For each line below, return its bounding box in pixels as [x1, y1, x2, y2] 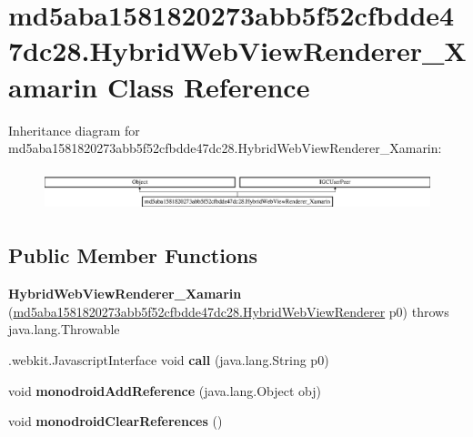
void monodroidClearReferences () [8, 412, 223, 431]
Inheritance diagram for [8, 120, 140, 139]
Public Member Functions [8, 241, 257, 269]
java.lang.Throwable [8, 320, 120, 339]
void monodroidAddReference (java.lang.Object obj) [8, 381, 322, 400]
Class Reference [106, 67, 310, 105]
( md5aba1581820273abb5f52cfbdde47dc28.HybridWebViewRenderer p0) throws [8, 301, 449, 320]
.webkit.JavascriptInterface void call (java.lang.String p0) [8, 350, 329, 369]
